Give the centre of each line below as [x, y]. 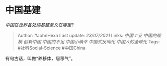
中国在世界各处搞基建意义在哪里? [39, 25]
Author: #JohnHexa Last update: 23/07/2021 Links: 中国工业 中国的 [87, 35]
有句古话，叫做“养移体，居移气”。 [40, 58]
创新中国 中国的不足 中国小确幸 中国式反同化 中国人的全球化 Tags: [92, 41]
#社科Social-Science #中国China [51, 48]
